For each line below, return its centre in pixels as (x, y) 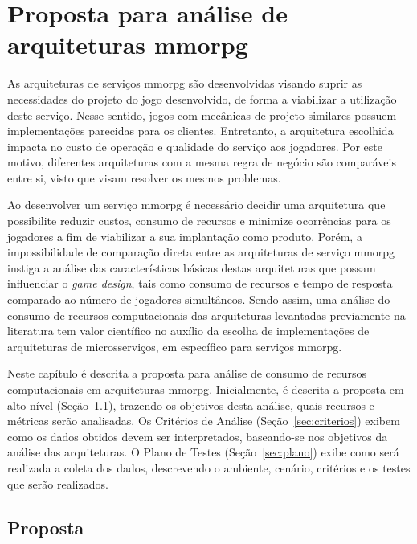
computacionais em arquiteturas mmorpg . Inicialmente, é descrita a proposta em (206, 389)
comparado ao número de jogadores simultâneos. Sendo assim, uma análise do (199, 299)
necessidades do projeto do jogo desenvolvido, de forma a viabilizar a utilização (202, 98)
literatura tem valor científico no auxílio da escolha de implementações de (188, 331)
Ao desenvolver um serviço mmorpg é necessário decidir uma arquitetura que (196, 205)
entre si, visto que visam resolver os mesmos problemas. (144, 177)
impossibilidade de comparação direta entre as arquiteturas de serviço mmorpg (201, 252)
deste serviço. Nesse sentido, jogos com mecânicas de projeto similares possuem (202, 115)
